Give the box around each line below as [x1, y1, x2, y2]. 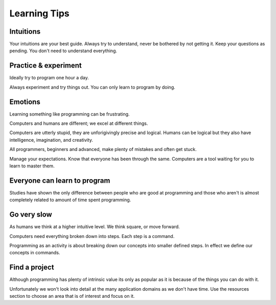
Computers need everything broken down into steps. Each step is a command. [9, 233, 175, 239]
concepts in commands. [9, 250, 60, 256]
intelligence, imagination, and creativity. [9, 137, 94, 143]
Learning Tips [9, 8, 70, 19]
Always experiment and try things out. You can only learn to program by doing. [9, 84, 176, 90]
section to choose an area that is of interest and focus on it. [9, 293, 135, 299]
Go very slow [9, 210, 52, 219]
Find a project [9, 263, 54, 272]
